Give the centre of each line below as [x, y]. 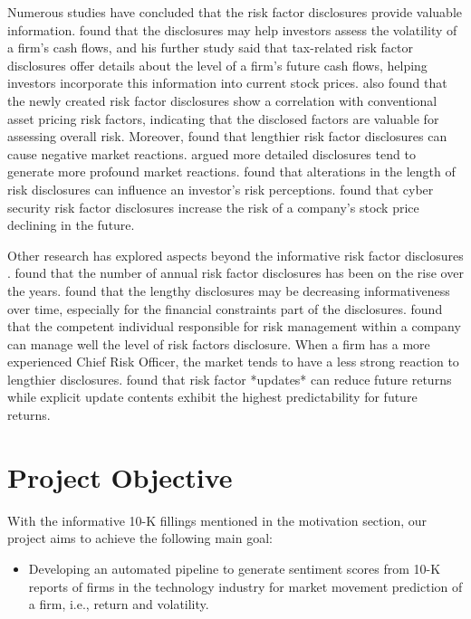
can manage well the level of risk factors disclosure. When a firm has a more [219, 343]
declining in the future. [71, 225]
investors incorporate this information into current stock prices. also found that [227, 83]
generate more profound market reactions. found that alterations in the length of [231, 171]
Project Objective [120, 476]
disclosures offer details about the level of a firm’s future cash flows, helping [217, 65]
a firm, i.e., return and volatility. [119, 604]
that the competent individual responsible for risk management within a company [234, 326]
